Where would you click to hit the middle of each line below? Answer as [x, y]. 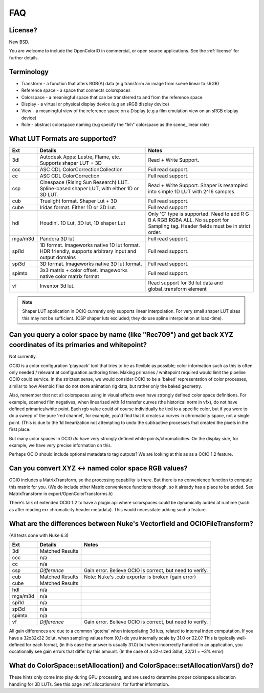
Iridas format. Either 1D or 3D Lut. [78, 207]
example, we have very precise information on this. [60, 445]
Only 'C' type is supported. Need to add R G [198, 214]
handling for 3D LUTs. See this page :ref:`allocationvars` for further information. [89, 684]
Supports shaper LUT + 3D [71, 163]
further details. [24, 58]
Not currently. [23, 357]
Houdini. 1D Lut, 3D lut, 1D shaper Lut [83, 223]
